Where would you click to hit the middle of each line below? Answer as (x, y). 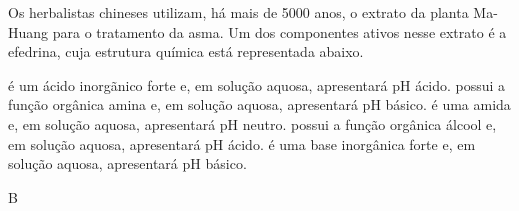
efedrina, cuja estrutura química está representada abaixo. (186, 51)
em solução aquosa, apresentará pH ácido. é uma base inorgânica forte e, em (242, 143)
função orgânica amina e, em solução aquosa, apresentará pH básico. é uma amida (259, 104)
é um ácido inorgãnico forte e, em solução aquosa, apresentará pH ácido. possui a (257, 84)
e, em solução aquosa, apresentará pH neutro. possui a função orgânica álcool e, (252, 123)
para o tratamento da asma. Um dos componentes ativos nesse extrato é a (279, 31)
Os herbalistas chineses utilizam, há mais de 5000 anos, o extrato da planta (238, 12)
